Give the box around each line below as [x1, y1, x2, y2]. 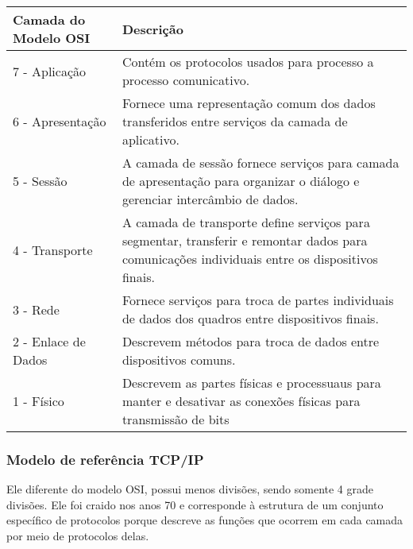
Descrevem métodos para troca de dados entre [122, 332, 380, 350]
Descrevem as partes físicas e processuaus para [122, 373, 381, 392]
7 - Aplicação [13, 61, 86, 80]
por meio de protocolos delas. [6, 528, 149, 543]
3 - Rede [13, 300, 60, 319]
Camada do [13, 10, 86, 29]
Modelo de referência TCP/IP [6, 449, 204, 469]
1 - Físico [13, 392, 64, 410]
